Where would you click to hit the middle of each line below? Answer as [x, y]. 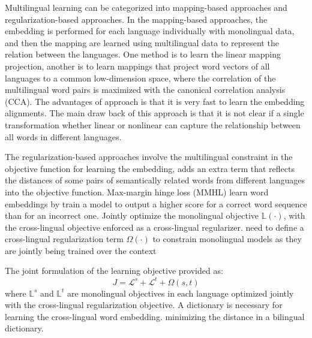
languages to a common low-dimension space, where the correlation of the [140, 78]
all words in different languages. [63, 136]
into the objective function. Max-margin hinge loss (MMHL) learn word [137, 191]
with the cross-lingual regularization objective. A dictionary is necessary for [144, 305]
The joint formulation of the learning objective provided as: [114, 271]
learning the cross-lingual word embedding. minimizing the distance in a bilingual [155, 316]
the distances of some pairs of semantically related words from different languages [155, 180]
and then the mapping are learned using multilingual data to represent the [142, 42]
